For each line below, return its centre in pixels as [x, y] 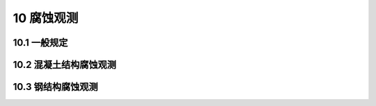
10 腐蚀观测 [46, 18]
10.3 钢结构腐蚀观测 [55, 87]
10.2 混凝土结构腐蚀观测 [64, 65]
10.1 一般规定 [40, 43]
